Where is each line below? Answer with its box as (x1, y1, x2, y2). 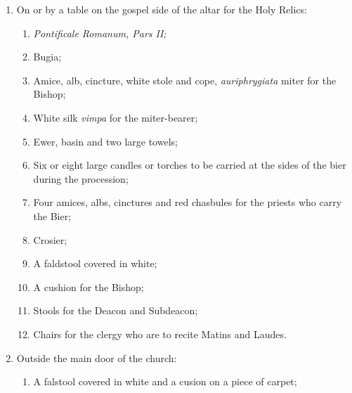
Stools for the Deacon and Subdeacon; (33, 303, 198, 318)
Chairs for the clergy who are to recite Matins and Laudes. (33, 326, 287, 341)
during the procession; (33, 171, 129, 186)
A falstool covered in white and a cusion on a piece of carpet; (33, 374, 297, 389)
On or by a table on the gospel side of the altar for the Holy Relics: (16, 2, 307, 16)
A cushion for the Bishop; (33, 279, 144, 294)
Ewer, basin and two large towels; (33, 134, 178, 148)
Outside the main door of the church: (16, 350, 177, 365)
